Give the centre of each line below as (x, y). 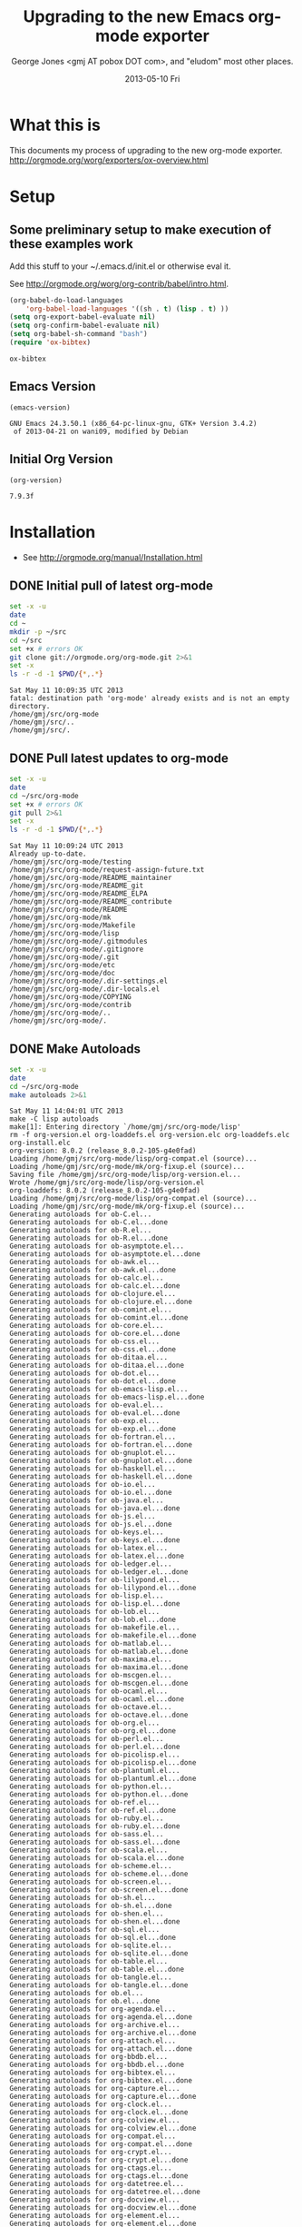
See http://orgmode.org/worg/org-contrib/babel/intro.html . (119, 283)
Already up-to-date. (49, 854)
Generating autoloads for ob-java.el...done (95, 1509)
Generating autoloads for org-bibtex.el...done (101, 2081)
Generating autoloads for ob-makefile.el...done (103, 1636)
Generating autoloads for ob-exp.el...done (93, 1429)
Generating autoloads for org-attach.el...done (101, 2049)
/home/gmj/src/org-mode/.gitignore (77, 950)
